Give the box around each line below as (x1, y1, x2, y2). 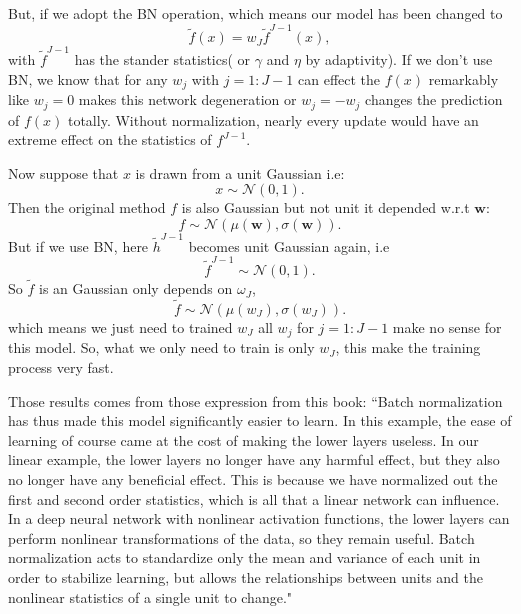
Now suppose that (8, 162, 119, 183)
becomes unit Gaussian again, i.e (188, 235, 390, 256)
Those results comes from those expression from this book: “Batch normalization (8, 390, 503, 411)
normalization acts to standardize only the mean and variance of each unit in (8, 547, 481, 568)
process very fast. (8, 357, 114, 378)
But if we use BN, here (8, 235, 149, 256)
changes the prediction (365, 89, 503, 110)
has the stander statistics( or (74, 49, 251, 70)
